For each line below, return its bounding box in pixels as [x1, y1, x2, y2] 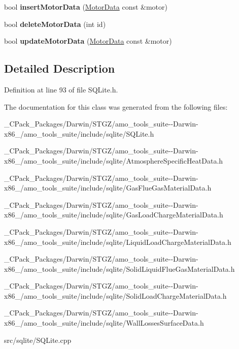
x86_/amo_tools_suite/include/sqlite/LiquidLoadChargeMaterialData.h [4, 236, 231, 247]
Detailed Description [4, 60, 115, 76]
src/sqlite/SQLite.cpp [4, 334, 72, 345]
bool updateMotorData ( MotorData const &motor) [4, 36, 172, 46]
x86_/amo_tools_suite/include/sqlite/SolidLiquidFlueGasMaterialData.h [4, 263, 235, 274]
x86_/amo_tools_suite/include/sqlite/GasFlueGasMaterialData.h [4, 182, 212, 193]
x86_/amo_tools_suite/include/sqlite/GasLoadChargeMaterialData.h [4, 209, 223, 220]
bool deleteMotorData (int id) [4, 18, 106, 29]
